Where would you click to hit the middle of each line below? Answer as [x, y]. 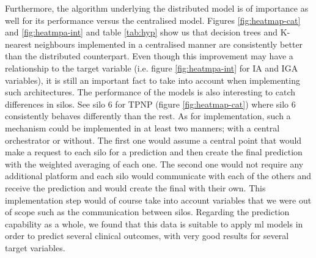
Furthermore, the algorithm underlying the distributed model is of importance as [157, 8]
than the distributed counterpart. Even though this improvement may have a [149, 56]
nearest [18, 44]
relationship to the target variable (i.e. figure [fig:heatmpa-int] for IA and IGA [152, 68]
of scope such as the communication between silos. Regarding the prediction [147, 212]
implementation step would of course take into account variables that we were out [158, 200]
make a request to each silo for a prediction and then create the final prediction [154, 152]
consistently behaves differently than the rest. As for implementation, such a [148, 116]
